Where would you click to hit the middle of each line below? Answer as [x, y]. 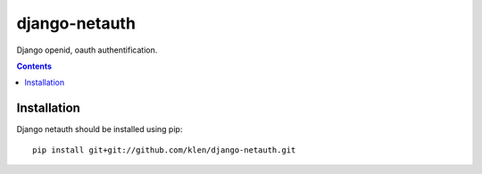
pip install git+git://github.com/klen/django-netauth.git [164, 150]
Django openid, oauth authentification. [87, 50]
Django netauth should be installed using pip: [100, 129]
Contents [34, 66]
